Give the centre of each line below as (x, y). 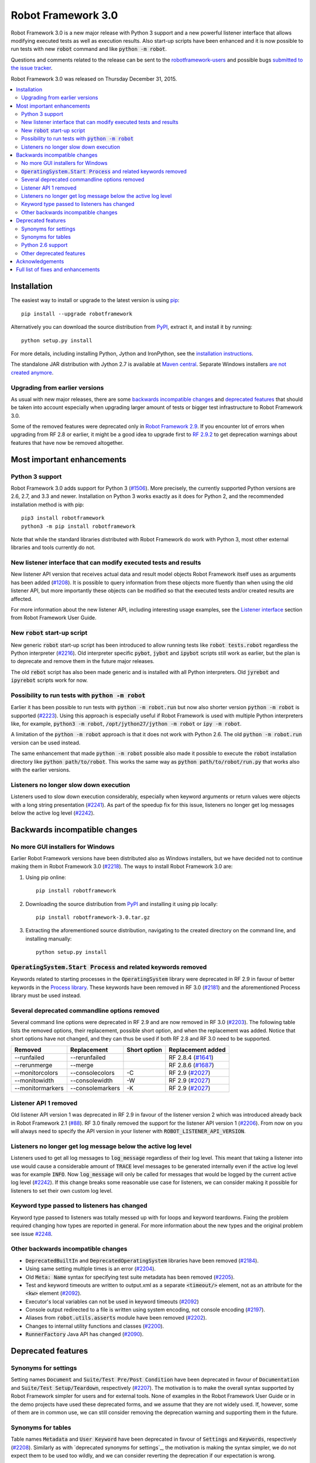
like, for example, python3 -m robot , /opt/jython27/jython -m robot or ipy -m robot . (126, 724)
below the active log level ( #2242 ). (53, 813)
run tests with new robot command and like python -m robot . (89, 49)
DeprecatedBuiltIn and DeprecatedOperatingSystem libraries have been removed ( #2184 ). (142, 1261)
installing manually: (49, 939)
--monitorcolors (36, 1073)
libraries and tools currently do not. (53, 548)
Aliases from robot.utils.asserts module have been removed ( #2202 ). (116, 1318)
